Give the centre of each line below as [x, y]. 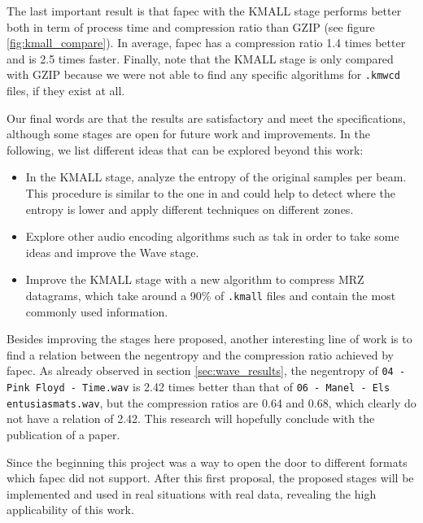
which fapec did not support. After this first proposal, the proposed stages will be [210, 478]
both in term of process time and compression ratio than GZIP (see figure [191, 26]
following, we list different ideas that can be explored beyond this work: [185, 149]
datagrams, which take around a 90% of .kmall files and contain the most [211, 295]
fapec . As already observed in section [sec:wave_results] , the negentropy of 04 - [206, 370]
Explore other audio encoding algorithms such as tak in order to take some [212, 236]
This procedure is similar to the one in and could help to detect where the [210, 193]
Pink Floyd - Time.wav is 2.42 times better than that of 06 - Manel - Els [198, 387]
